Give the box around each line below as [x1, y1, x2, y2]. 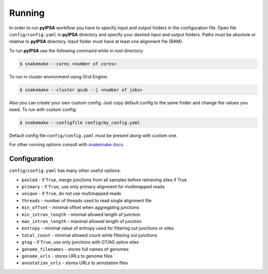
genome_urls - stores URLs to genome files [21, 253, 113, 259]
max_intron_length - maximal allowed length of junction [21, 219, 142, 224]
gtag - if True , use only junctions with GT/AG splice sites [21, 239, 139, 245]
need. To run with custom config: [9, 107, 77, 112]
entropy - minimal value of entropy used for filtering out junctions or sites [21, 225, 174, 231]
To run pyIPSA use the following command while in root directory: [9, 48, 144, 54]
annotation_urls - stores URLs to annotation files [21, 260, 129, 266]
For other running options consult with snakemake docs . [9, 142, 125, 148]
